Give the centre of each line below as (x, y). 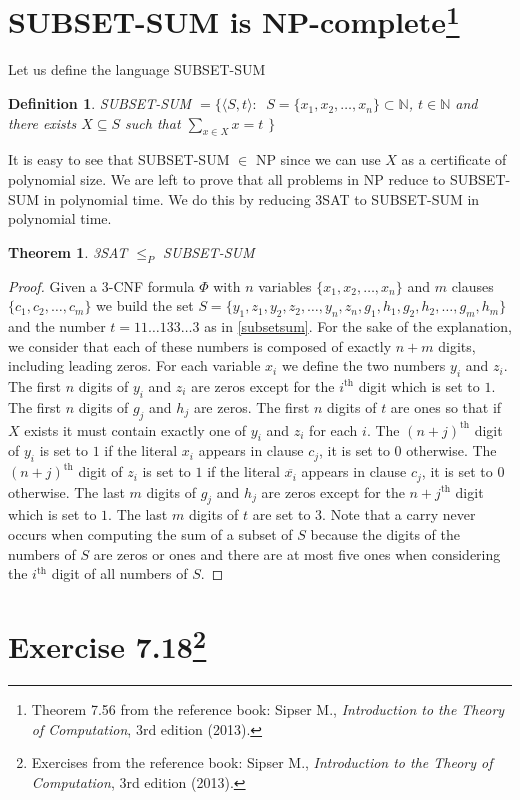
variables (285, 285)
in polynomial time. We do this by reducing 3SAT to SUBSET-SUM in (261, 198)
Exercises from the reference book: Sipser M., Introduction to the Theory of (262, 762)
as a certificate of (454, 159)
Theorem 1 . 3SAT (68, 251)
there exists (42, 122)
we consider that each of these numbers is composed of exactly (200, 345)
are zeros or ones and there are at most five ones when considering (297, 553)
